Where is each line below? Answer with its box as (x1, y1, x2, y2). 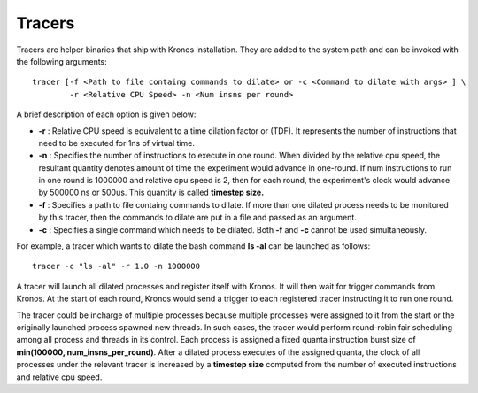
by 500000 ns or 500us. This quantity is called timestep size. (38, 187, 265, 198)
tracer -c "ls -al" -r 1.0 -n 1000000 (32, 261, 201, 272)
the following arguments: (16, 56, 108, 66)
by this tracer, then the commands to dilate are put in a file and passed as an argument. (38, 212, 358, 223)
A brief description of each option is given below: (16, 109, 197, 119)
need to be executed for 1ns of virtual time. (38, 137, 195, 148)
